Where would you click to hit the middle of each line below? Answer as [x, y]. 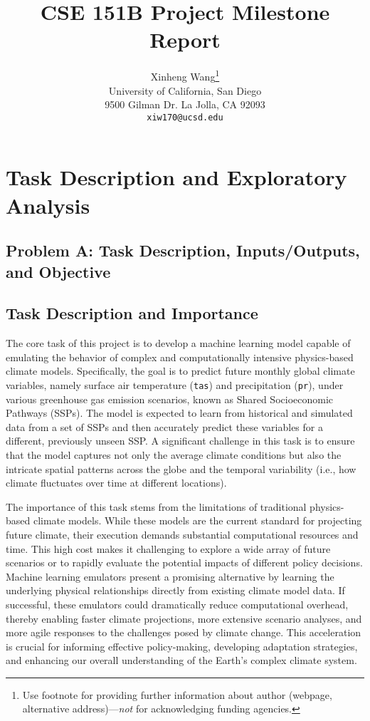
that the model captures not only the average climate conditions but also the [174, 454]
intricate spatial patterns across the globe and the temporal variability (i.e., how [181, 468]
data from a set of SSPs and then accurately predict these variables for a [164, 426]
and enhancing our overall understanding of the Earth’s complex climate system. [181, 660]
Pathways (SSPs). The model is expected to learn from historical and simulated [179, 413]
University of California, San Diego [185, 90]
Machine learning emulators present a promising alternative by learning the [170, 576]
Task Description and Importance [132, 313]
